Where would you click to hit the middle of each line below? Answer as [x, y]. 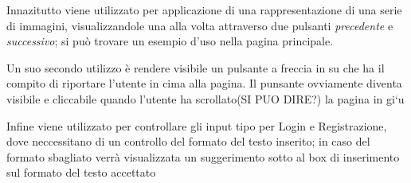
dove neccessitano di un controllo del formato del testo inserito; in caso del [188, 141]
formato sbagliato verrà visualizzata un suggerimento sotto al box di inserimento [203, 156]
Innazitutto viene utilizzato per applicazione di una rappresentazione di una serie [204, 10]
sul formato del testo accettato [81, 172]
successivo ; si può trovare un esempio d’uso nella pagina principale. [170, 41]
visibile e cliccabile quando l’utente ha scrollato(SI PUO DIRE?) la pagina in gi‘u [205, 98]
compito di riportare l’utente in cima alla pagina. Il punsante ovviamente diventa [204, 83]
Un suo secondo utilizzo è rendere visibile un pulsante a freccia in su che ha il [196, 67]
